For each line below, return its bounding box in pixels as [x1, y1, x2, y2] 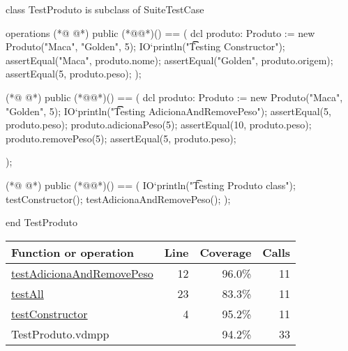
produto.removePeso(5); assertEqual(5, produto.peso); [6, 130, 236, 145]
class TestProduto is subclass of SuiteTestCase [6, 2, 204, 16]
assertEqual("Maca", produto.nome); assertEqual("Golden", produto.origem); [6, 52, 333, 67]
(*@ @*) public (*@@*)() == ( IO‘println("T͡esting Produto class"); [6, 177, 296, 192]
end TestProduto [6, 215, 77, 230]
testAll [11, 285, 44, 301]
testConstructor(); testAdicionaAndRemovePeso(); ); [6, 191, 231, 206]
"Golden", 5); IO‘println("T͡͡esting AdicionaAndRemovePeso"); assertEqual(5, [6, 103, 331, 118]
